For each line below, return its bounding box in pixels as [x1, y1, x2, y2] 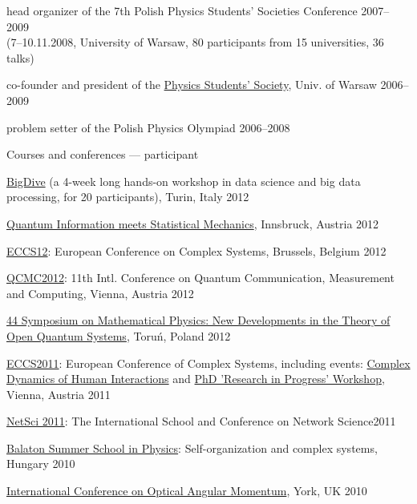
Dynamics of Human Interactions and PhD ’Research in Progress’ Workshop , [6, 370, 385, 387]
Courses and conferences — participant [6, 146, 199, 163]
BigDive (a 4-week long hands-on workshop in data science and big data [6, 172, 361, 189]
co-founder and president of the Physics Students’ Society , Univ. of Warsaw [6, 76, 377, 93]
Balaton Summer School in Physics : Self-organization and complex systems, [6, 439, 378, 456]
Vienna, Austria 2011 [6, 385, 111, 402]
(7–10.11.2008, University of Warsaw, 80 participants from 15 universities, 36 [6, 34, 384, 50]
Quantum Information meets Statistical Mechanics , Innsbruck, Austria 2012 [6, 215, 379, 232]
